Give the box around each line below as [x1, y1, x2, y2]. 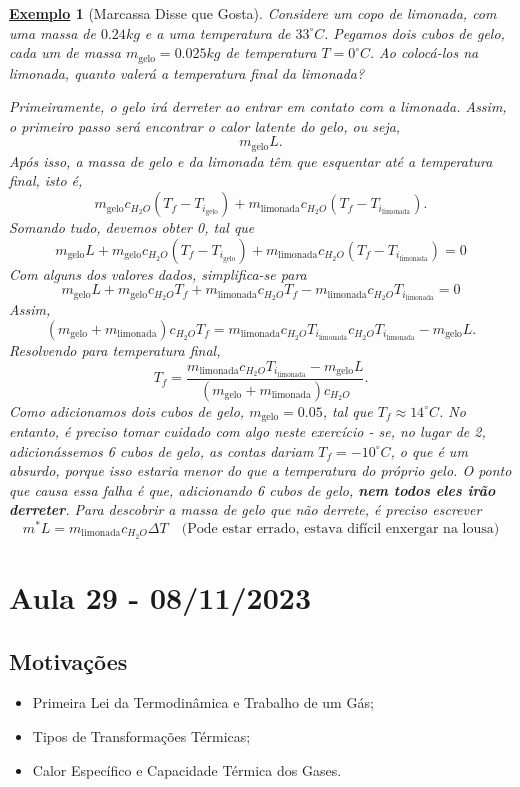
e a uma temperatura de [144, 22, 291, 43]
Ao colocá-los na [379, 42, 479, 63]
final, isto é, [9, 170, 83, 191]
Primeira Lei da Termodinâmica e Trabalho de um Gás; [32, 692, 374, 713]
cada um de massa [9, 42, 121, 63]
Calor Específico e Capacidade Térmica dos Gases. [32, 759, 342, 780]
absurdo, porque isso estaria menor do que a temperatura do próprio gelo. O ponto [9, 460, 512, 481]
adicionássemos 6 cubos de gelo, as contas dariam [9, 440, 314, 461]
